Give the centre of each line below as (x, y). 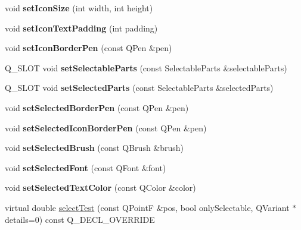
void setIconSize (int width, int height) (79, 8)
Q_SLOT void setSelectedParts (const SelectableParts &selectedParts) (139, 88)
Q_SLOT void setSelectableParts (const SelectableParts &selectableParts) (146, 67)
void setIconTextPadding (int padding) (81, 28)
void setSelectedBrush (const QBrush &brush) (94, 148)
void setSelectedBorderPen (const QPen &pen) (97, 107)
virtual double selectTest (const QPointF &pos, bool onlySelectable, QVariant (147, 207)
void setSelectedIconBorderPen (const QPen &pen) (106, 127)
